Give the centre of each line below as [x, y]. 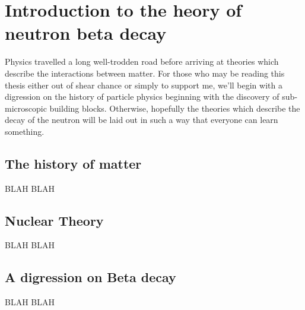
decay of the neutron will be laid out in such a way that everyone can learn [142, 120]
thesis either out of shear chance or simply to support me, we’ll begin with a [144, 85]
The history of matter [73, 163]
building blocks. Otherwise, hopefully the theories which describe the [175, 108]
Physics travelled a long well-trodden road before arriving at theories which [142, 61]
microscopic [26, 108]
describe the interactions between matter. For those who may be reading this [145, 73]
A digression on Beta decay [90, 277]
